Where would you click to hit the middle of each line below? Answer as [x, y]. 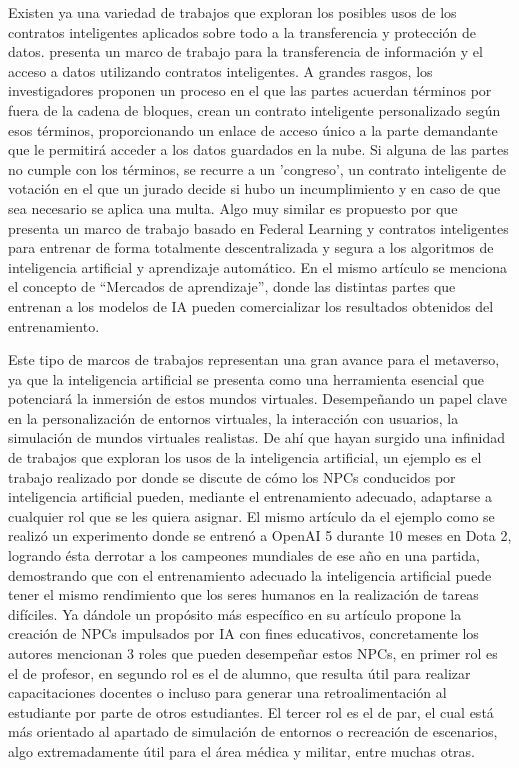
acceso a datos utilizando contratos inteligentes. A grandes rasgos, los [220, 70]
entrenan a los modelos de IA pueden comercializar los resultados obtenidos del [251, 305]
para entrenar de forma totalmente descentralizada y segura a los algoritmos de [251, 247]
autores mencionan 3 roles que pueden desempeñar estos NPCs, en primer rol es [253, 653]
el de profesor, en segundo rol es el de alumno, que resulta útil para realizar [239, 672]
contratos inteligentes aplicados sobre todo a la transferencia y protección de [242, 31]
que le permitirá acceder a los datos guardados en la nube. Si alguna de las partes [258, 149]
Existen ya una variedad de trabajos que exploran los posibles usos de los [232, 12]
